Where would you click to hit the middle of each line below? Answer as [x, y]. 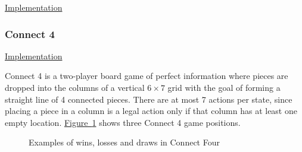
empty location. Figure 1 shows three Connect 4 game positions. [123, 122]
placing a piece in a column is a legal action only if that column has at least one [151, 111]
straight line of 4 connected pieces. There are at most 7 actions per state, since [149, 99]
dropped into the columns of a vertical [75, 87]
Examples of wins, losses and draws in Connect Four [124, 142]
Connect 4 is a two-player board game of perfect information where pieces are [147, 76]
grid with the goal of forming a [224, 87]
